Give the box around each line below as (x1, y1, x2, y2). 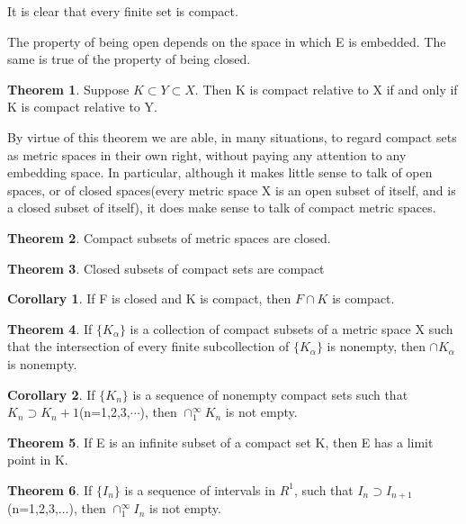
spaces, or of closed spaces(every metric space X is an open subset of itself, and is (7, 180, 456, 199)
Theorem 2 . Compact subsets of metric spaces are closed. (7, 228, 331, 247)
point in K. (7, 450, 68, 469)
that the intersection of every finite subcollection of (7, 337, 290, 356)
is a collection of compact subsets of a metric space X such (130, 319, 453, 338)
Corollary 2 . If (7, 384, 95, 403)
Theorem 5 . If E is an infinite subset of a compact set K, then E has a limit (7, 432, 434, 451)
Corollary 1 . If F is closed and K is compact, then (7, 289, 291, 308)
